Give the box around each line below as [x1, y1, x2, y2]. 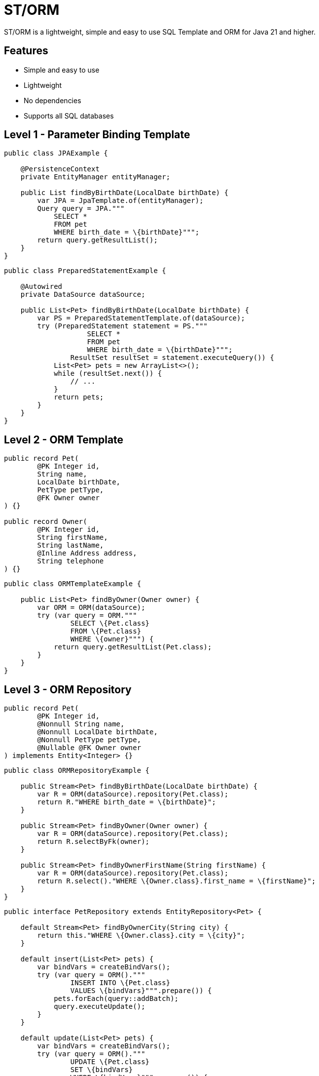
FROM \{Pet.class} [70, 627, 142, 636]
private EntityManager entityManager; [20, 173, 171, 181]
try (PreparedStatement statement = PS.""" [37, 322, 208, 330]
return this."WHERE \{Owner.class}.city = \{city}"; [37, 931, 245, 940]
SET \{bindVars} [70, 1066, 133, 1074]
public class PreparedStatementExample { [4, 267, 166, 275]
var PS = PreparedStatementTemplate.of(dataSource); [37, 314, 245, 322]
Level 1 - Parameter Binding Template [4, 128, 190, 141]
